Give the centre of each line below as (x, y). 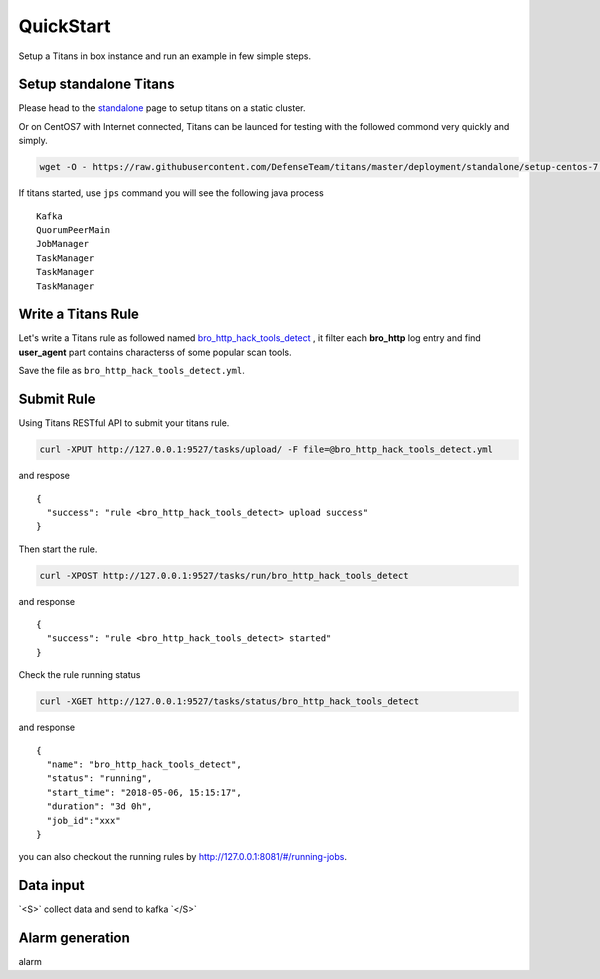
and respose (44, 476)
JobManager (63, 244)
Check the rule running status (79, 675)
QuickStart (64, 26)
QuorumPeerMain (73, 229)
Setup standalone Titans (96, 84)
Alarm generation (74, 938)
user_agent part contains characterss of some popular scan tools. (155, 352)
